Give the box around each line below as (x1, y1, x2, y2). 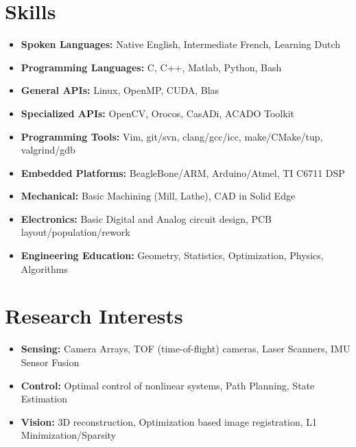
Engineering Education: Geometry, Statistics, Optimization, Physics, (21, 248, 324, 263)
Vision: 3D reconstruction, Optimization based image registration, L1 (21, 414, 318, 428)
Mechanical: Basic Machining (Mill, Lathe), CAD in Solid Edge (21, 189, 296, 203)
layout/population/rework (21, 225, 130, 239)
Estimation (21, 391, 67, 406)
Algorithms (21, 261, 68, 276)
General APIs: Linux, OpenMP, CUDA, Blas (21, 83, 219, 97)
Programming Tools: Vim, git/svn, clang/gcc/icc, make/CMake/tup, (21, 129, 323, 143)
